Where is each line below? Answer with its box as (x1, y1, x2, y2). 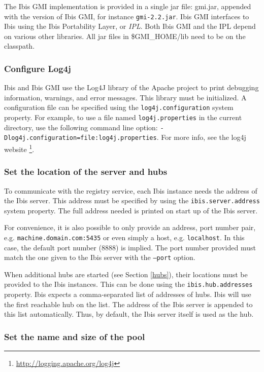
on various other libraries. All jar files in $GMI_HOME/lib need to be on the (4, 30, 246, 41)
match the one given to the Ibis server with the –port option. (4, 252, 195, 263)
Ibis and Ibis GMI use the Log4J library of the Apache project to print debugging (4, 82, 259, 93)
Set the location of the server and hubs (4, 165, 168, 178)
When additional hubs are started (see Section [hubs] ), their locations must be (4, 269, 248, 279)
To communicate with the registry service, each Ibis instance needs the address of (4, 185, 257, 196)
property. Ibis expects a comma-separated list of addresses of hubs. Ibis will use (4, 289, 251, 300)
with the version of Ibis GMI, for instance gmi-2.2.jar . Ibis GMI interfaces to (4, 11, 249, 21)
